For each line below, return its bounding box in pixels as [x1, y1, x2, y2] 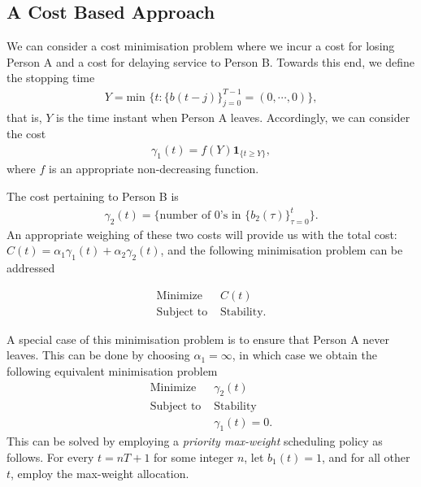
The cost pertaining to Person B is [7, 187, 179, 204]
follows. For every [7, 448, 94, 465]
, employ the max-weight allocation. [11, 464, 189, 481]
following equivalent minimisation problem [7, 363, 218, 380]
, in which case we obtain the [232, 346, 377, 363]
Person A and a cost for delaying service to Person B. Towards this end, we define [7, 53, 415, 70]
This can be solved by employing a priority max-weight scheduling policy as [7, 433, 383, 450]
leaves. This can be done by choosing [7, 346, 190, 363]
